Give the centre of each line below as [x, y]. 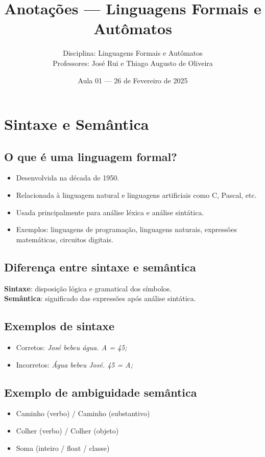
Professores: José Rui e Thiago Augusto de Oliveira [133, 63]
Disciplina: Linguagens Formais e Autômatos [133, 53]
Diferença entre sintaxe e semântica [100, 267]
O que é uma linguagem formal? [91, 156]
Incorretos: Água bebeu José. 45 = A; [74, 364]
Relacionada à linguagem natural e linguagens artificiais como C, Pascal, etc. [136, 195]
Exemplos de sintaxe [59, 326]
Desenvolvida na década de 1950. [68, 178]
